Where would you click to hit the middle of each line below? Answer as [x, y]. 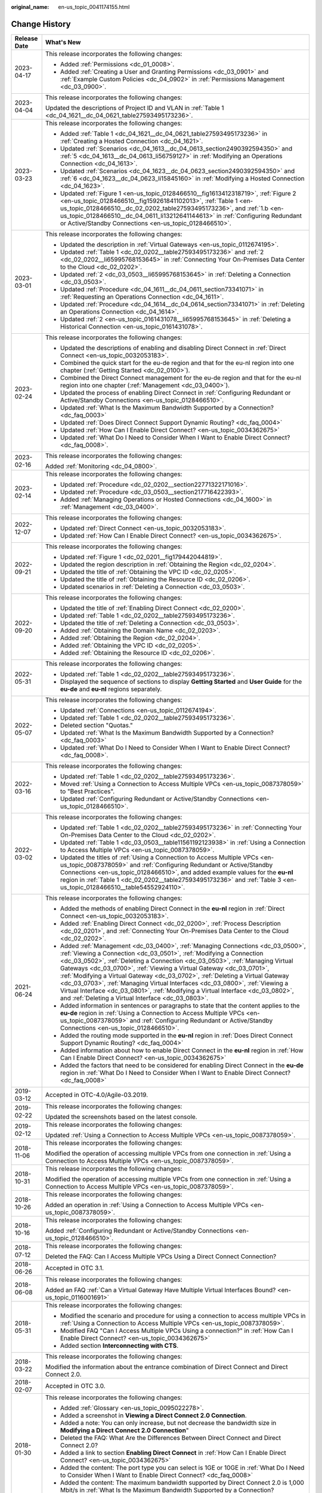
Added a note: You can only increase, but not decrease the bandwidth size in [168, 1423]
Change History [41, 24]
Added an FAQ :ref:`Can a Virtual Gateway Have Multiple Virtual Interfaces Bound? [160, 1290]
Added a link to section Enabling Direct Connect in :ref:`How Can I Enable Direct [173, 1452]
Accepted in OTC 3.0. [75, 1386]
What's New [63, 42]
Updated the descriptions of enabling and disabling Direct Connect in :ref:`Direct [173, 348]
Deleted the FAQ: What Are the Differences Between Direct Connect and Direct [171, 1437]
